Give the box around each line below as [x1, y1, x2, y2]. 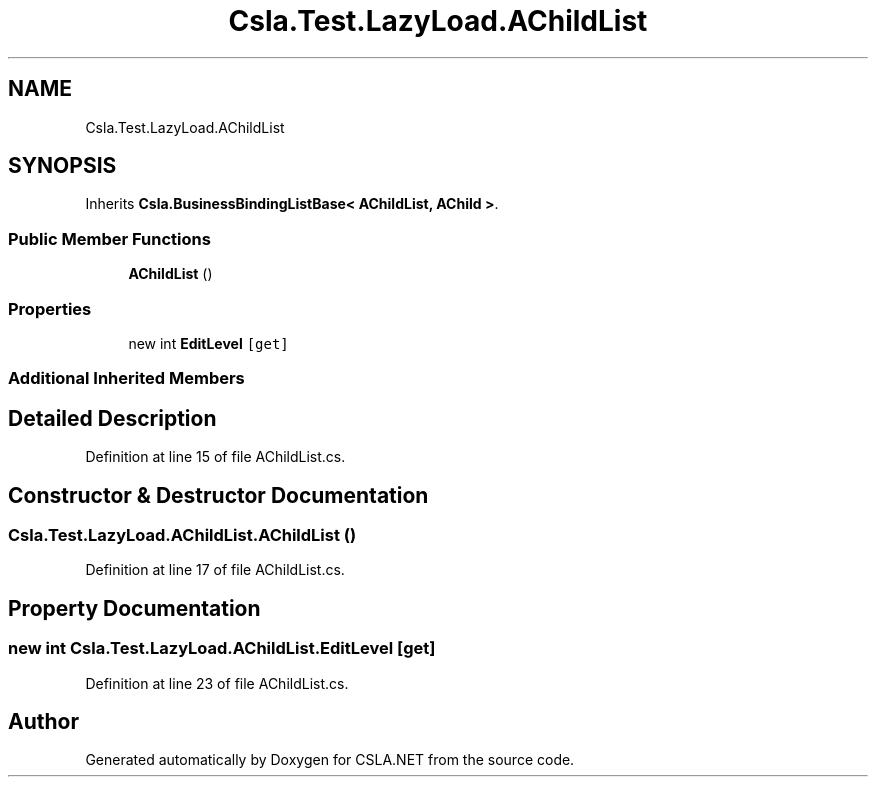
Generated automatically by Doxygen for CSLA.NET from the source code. [85, 751, 575, 769]
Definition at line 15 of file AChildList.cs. [85, 448, 346, 466]
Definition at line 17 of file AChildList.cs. [85, 561, 345, 579]
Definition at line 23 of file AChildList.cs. [85, 674, 349, 692]
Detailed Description [8, 405, 217, 431]
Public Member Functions [8, 228, 211, 249]
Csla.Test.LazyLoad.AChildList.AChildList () [8, 525, 357, 545]
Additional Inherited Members [8, 368, 245, 389]
